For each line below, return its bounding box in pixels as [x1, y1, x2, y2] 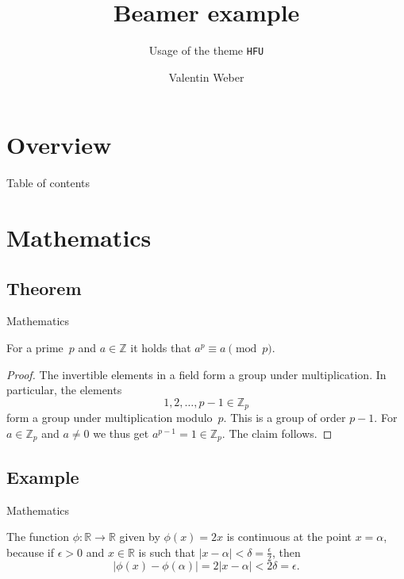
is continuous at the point [226, 528, 352, 545]
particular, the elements [6, 382, 122, 398]
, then [271, 543, 301, 560]
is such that [138, 543, 195, 560]
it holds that [130, 339, 191, 356]
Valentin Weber [168, 68, 244, 85]
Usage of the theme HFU [148, 42, 264, 59]
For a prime [6, 339, 63, 356]
